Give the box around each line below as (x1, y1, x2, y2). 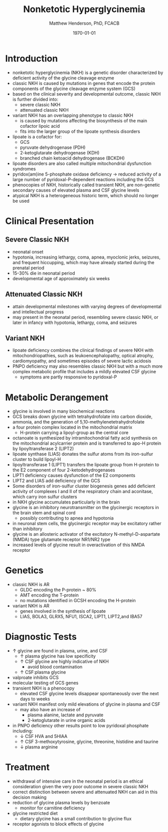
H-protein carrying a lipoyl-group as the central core (20, 430, 129, 436)
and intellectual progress (12, 308, 64, 315)
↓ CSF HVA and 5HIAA (20, 733, 68, 739)
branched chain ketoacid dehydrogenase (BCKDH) (20, 155, 125, 161)
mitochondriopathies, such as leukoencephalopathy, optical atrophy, (12, 353, 154, 359)
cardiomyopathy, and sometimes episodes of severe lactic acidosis (12, 358, 151, 364)
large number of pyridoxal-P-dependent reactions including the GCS (12, 176, 154, 182)
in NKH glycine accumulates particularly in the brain (12, 499, 120, 505)
